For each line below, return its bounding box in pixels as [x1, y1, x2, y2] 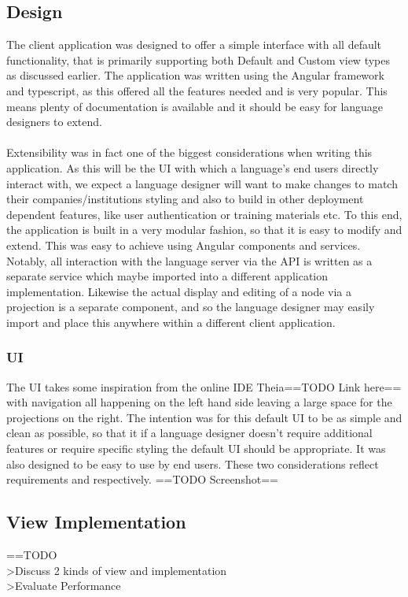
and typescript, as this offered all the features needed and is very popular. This [6, 82, 388, 98]
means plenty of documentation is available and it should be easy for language [6, 98, 384, 114]
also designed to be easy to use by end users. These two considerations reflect [6, 455, 379, 472]
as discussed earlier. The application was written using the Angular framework [6, 67, 384, 83]
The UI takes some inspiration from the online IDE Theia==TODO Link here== [6, 378, 402, 395]
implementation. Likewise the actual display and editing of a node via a [6, 283, 352, 299]
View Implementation [6, 510, 186, 534]
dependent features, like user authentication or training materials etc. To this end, [6, 206, 402, 222]
